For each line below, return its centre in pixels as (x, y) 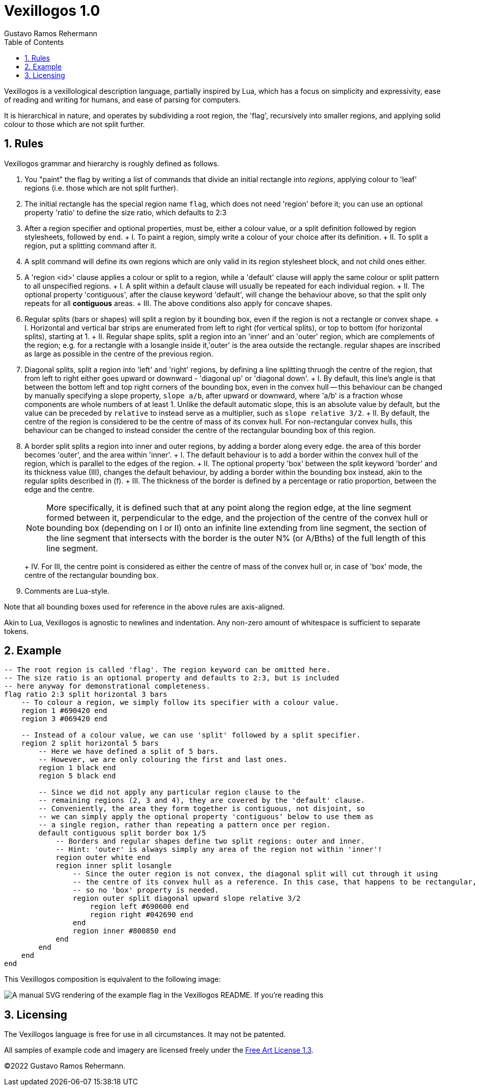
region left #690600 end (139, 907)
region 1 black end (77, 768)
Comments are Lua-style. (67, 591)
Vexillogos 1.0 (52, 11)
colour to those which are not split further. (75, 124)
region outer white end (103, 858)
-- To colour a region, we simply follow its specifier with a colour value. (180, 703)
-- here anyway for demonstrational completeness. (107, 686)
